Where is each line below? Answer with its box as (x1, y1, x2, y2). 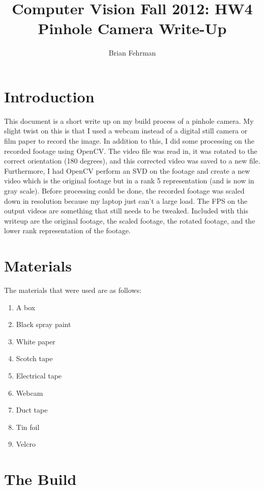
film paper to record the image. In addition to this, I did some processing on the (4, 135, 255, 146)
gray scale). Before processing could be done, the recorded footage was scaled (4, 185, 245, 196)
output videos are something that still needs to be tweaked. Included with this (4, 205, 248, 216)
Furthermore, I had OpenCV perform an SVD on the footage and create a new (4, 165, 250, 176)
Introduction (4, 86, 95, 106)
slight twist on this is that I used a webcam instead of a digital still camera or (4, 125, 248, 136)
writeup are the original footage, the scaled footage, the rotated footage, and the (4, 215, 255, 226)
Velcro (16, 439, 36, 449)
